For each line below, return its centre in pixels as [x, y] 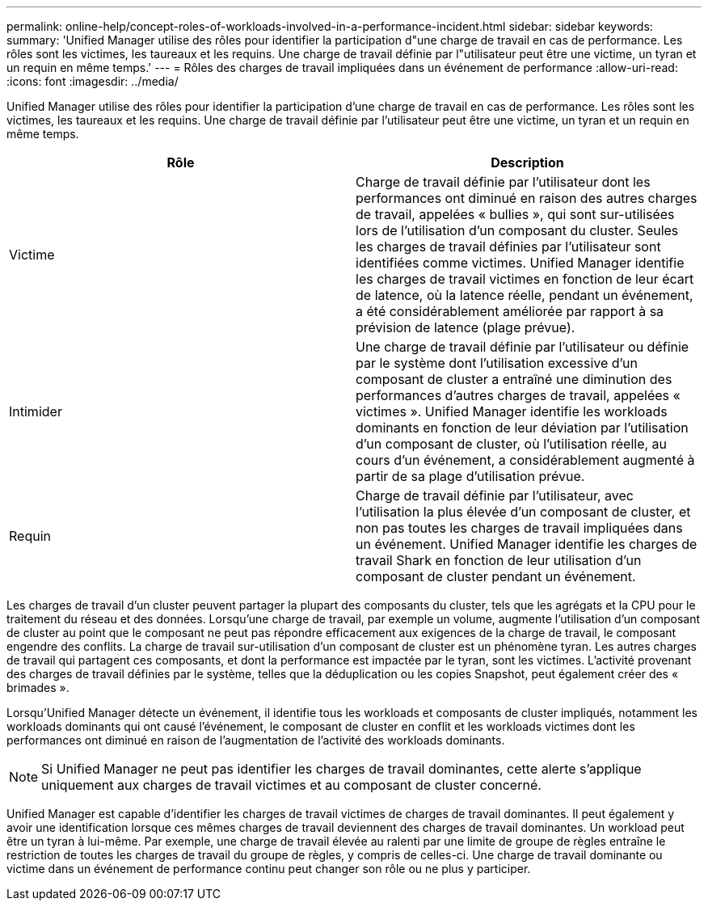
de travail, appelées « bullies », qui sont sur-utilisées [515, 214]
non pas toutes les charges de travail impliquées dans [519, 528]
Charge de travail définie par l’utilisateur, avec [495, 496]
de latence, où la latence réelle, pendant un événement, [525, 295]
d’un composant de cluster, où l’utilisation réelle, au [512, 444]
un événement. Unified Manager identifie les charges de [527, 544]
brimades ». [38, 688]
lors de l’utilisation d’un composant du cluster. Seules [517, 230]
